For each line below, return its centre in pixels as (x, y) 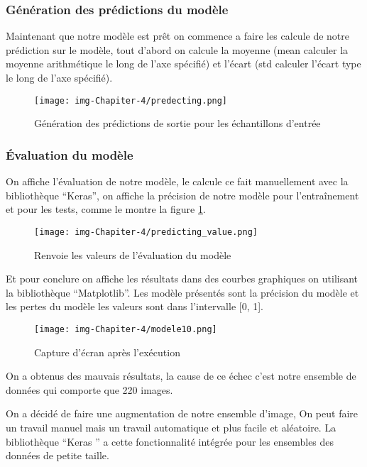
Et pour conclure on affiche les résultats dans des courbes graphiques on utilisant (182, 279)
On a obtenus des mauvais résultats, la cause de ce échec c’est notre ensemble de (181, 376)
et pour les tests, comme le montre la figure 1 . (106, 209)
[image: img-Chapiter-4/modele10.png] (126, 329)
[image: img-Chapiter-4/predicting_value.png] (146, 232)
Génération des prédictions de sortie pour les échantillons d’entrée (177, 123)
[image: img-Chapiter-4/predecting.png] (131, 100)
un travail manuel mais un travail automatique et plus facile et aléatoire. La (171, 427)
